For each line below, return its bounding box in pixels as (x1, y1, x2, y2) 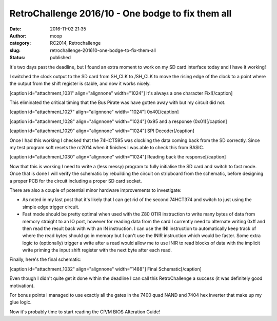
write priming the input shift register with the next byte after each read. (22, 247, 172, 253)
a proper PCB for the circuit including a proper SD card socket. (9, 177, 142, 184)
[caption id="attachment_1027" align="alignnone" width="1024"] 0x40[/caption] (9, 109, 179, 115)
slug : (9, 47, 21, 53)
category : (9, 40, 31, 46)
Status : (9, 55, 26, 61)
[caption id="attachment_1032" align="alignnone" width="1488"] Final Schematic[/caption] (9, 265, 202, 272)
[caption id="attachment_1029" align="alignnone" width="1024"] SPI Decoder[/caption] (9, 128, 195, 134)
